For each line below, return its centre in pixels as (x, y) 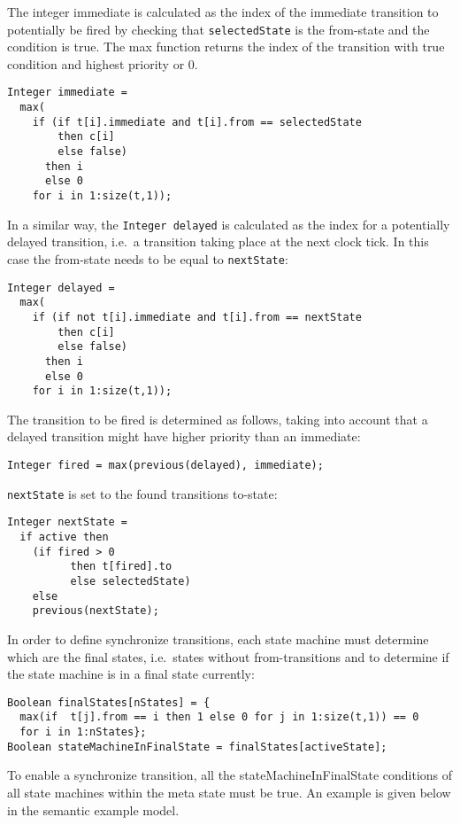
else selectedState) (130, 581)
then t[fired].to (121, 567)
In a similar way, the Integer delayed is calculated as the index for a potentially (229, 224)
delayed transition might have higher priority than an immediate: (184, 436)
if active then (64, 537)
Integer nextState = (68, 522)
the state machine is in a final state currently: (131, 674)
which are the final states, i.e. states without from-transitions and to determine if (228, 656)
